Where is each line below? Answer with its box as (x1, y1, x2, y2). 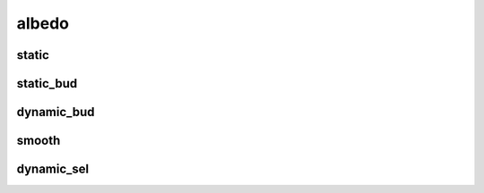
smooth (16, 133, 61, 148)
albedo (16, 13, 69, 33)
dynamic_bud (16, 105, 95, 120)
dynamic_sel (16, 162, 90, 177)
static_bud (16, 76, 78, 91)
